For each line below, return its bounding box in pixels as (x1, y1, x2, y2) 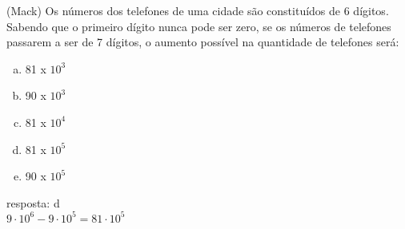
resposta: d (6, 194, 60, 211)
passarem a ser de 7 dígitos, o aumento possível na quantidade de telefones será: (6, 34, 399, 50)
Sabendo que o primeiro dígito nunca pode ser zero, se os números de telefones (6, 18, 391, 34)
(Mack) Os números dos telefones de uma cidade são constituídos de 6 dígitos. (6, 2, 389, 18)
